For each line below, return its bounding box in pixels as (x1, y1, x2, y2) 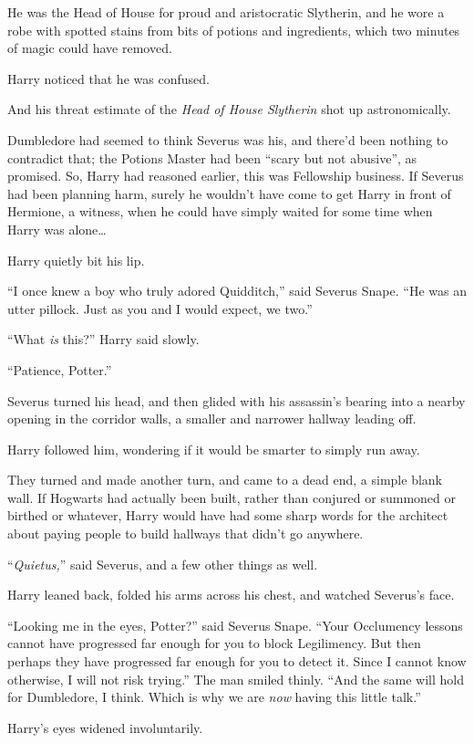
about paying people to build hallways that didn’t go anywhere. (7, 524, 364, 543)
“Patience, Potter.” (7, 360, 112, 379)
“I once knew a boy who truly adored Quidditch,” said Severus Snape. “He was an (7, 281, 467, 300)
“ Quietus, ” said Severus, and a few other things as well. (7, 554, 318, 573)
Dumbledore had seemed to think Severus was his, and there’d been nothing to (7, 130, 448, 149)
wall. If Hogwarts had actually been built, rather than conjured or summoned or (7, 487, 456, 507)
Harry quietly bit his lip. (7, 250, 145, 269)
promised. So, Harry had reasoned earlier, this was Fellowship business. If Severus (7, 166, 464, 185)
